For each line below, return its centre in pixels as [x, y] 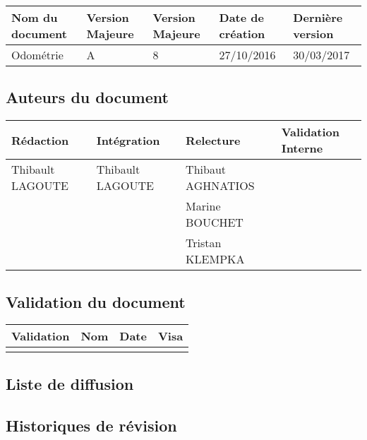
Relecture [213, 140]
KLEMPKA [215, 259]
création [242, 34]
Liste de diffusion [70, 383]
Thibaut [206, 170]
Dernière [318, 17]
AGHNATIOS [220, 186]
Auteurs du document [87, 97]
